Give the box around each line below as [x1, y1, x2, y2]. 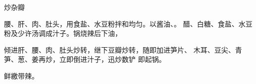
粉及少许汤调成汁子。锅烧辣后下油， [4, 28, 122, 38]
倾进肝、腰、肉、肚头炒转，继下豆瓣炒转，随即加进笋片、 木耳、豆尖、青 [4, 44, 242, 55]
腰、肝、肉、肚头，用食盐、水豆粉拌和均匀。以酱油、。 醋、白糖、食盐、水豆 [4, 18, 253, 28]
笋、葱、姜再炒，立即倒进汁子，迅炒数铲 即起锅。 [4, 54, 166, 64]
